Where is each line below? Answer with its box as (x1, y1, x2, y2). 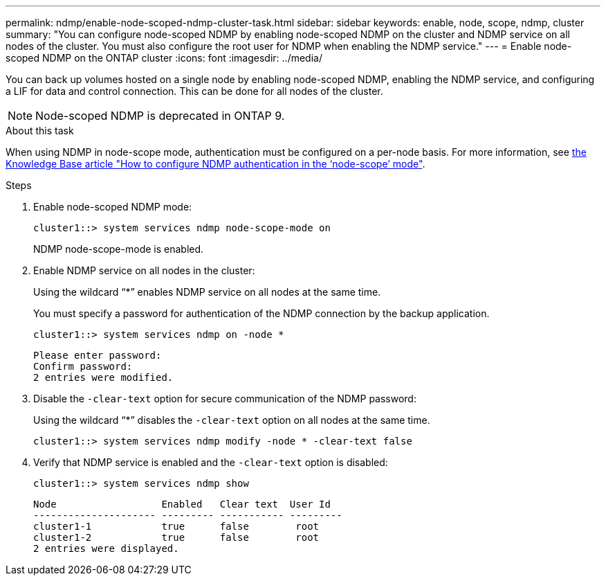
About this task (6, 125, 74, 136)
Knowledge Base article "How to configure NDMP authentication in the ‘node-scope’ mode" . (6, 158, 425, 170)
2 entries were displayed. (33, 543, 179, 554)
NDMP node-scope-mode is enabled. (33, 243, 204, 255)
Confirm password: (33, 361, 133, 372)
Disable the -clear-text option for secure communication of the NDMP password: (33, 393, 416, 404)
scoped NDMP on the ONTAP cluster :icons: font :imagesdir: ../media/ (6, 52, 322, 64)
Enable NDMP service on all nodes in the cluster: (33, 265, 255, 276)
